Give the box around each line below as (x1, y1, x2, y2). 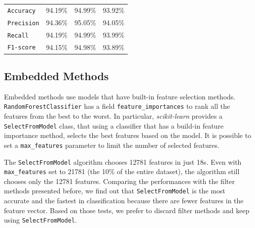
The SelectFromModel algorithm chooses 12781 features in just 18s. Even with (4, 156, 242, 167)
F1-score (7, 44, 36, 51)
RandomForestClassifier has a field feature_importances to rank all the (4, 101, 230, 111)
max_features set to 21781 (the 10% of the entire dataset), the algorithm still (4, 166, 240, 177)
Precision (7, 19, 39, 27)
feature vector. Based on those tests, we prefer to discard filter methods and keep (4, 205, 250, 215)
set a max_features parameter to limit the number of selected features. (4, 139, 219, 150)
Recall (7, 32, 29, 39)
